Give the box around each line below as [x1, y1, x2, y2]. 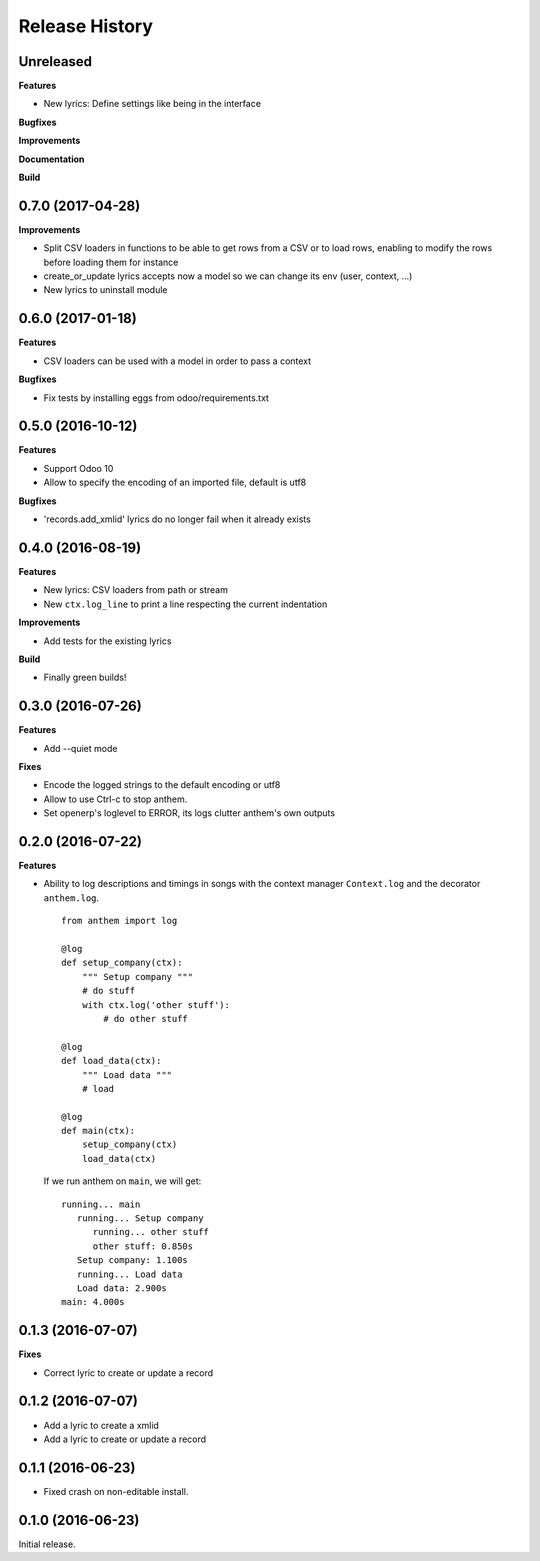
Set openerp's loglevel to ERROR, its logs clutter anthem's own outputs [43, 807, 335, 819]
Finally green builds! [43, 671, 127, 684]
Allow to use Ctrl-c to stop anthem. [43, 793, 188, 805]
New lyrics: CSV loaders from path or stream [43, 584, 229, 596]
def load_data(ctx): [61, 1055, 162, 1067]
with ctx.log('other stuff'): [81, 999, 230, 1010]
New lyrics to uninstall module [43, 284, 168, 296]
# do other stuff [103, 1013, 189, 1024]
